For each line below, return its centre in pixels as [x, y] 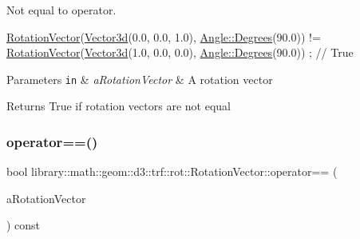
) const [24, 225]
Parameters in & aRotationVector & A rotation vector [140, 79]
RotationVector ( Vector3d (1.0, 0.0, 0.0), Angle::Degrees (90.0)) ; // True [180, 52]
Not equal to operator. [61, 10]
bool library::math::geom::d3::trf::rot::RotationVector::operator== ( [172, 171]
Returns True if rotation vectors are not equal [119, 106]
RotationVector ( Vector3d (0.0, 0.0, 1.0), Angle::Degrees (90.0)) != [164, 36]
